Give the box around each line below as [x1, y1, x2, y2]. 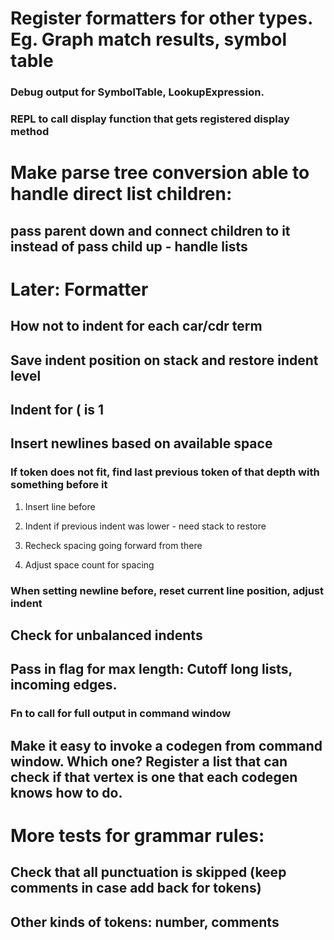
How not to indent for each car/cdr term [10, 318, 263, 335]
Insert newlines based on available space [10, 435, 273, 452]
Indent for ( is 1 [10, 401, 105, 418]
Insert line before [24, 500, 96, 512]
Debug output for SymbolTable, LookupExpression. [10, 85, 265, 99]
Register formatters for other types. [10, 7, 313, 30]
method [10, 125, 50, 139]
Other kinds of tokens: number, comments [10, 913, 280, 931]
